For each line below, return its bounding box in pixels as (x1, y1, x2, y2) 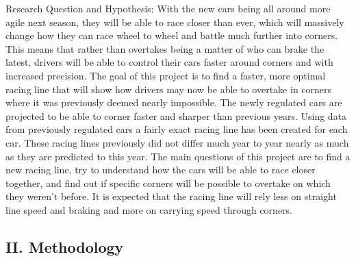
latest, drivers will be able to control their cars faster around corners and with (5, 55, 333, 69)
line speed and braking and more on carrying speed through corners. (5, 202, 292, 216)
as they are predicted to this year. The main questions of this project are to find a (5, 149, 351, 163)
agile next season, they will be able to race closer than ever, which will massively (5, 14, 344, 29)
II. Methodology (5, 236, 124, 257)
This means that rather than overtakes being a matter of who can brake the (5, 41, 325, 55)
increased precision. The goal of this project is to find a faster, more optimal (5, 68, 326, 82)
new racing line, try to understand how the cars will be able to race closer (5, 162, 316, 177)
